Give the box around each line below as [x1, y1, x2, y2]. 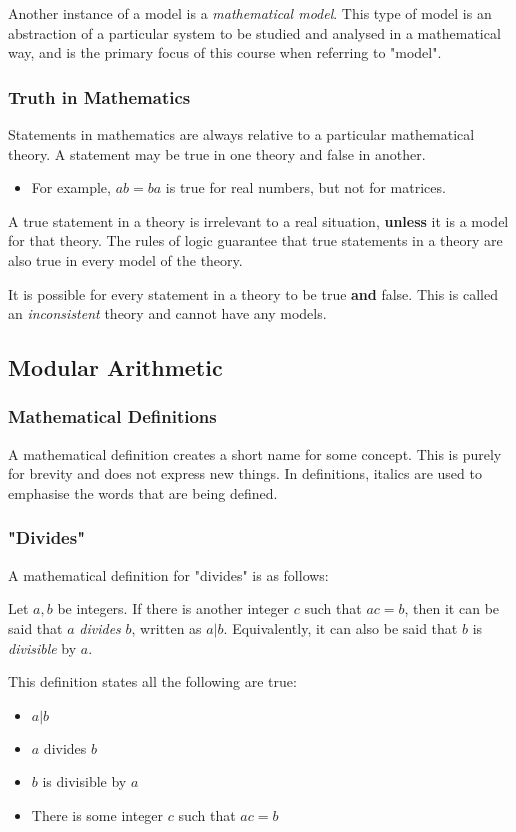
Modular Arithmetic [8, 352, 223, 383]
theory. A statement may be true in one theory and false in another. [8, 143, 426, 164]
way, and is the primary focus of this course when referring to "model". [8, 42, 442, 63]
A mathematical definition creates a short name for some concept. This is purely [8, 443, 502, 464]
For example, [31, 177, 111, 198]
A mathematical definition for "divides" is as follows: [8, 564, 329, 585]
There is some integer [31, 804, 164, 825]
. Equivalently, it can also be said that [223, 617, 458, 638]
